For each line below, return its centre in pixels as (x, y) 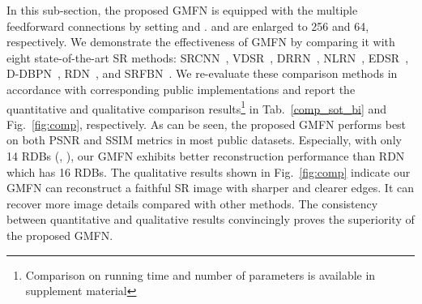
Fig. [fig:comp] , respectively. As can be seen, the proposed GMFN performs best (207, 124)
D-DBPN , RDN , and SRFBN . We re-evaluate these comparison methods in (202, 73)
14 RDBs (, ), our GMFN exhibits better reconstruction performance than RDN (206, 156)
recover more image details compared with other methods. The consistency (192, 203)
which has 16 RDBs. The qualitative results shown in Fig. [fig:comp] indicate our (209, 171)
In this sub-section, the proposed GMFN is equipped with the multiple (182, 10)
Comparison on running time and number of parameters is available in (200, 274)
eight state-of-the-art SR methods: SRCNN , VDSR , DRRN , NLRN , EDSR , (208, 57)
